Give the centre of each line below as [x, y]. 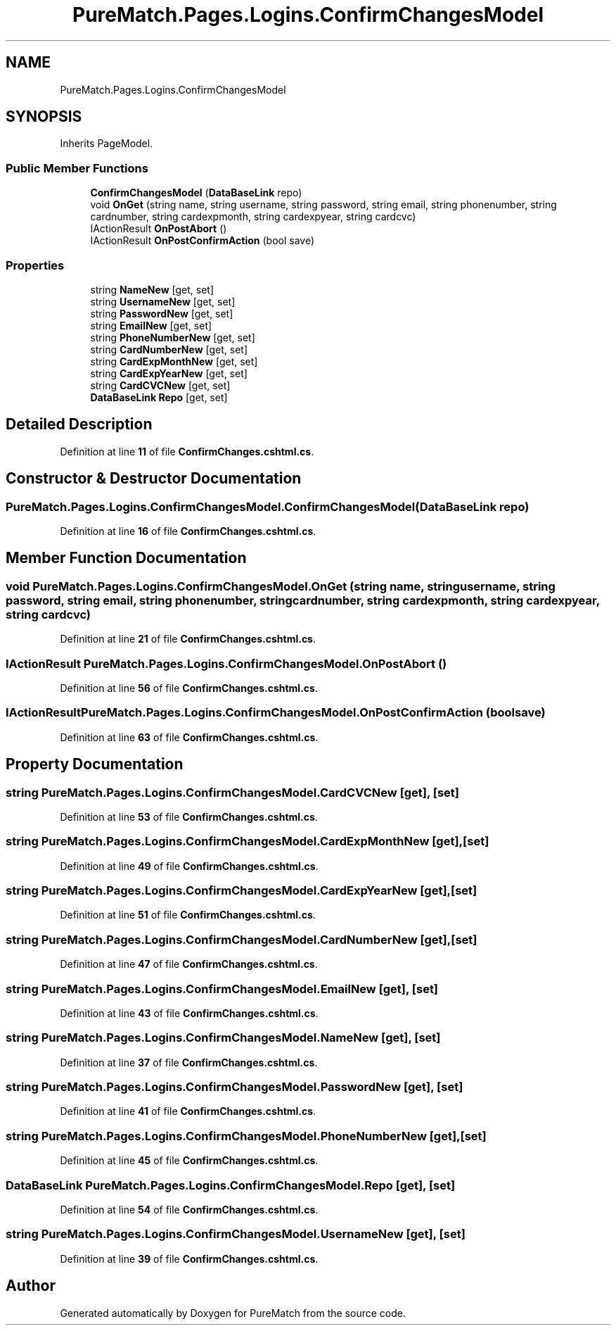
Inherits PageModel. [107, 144]
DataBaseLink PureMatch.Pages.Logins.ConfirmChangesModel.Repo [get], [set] [231, 1185]
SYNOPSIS [44, 117]
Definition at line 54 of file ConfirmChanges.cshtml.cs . [189, 1209]
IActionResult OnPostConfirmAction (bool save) [203, 241]
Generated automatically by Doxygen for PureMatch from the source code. [233, 1313]
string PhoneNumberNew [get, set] [173, 337]
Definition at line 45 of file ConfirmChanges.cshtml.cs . [189, 1161]
